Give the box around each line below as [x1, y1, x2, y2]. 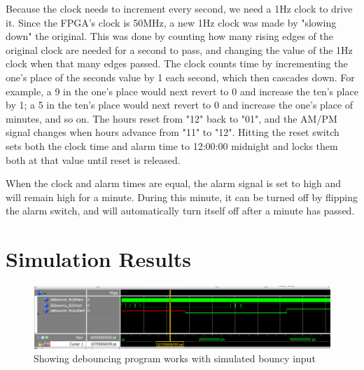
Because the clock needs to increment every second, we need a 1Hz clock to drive [6, 1, 353, 15]
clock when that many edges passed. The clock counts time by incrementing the [6, 56, 348, 71]
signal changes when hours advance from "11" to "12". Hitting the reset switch [6, 125, 339, 139]
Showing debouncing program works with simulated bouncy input [34, 351, 316, 366]
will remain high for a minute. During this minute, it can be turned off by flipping [6, 189, 358, 204]
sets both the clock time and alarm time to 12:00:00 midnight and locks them [6, 138, 338, 153]
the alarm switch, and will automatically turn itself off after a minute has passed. [6, 203, 355, 218]
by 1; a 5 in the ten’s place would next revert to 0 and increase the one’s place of [6, 97, 353, 112]
